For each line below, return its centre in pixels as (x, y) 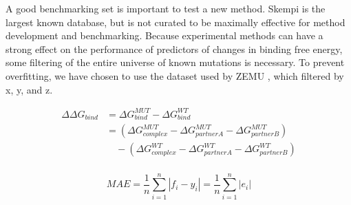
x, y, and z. (29, 89)
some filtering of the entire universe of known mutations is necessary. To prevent (175, 62)
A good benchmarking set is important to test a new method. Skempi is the (166, 8)
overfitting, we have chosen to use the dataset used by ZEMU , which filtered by (175, 75)
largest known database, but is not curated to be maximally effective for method (175, 22)
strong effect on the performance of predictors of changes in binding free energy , (174, 48)
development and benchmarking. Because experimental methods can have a (164, 35)
